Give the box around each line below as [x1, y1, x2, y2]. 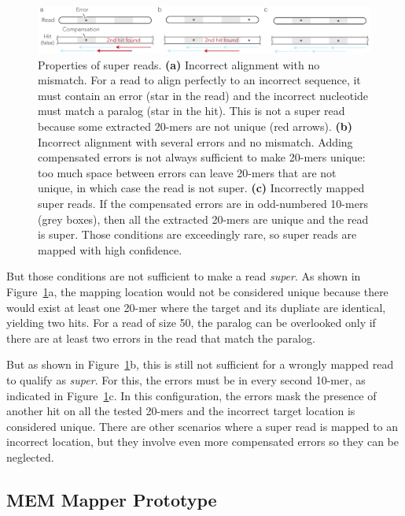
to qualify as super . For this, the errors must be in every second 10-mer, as [6, 371, 366, 388]
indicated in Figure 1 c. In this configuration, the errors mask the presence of [6, 387, 377, 403]
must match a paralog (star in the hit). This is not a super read [38, 102, 345, 119]
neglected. [6, 448, 54, 465]
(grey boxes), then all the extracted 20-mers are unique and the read [38, 210, 369, 227]
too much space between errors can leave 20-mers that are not [38, 164, 337, 180]
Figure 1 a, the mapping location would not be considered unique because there [6, 283, 388, 299]
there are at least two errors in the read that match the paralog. [6, 329, 315, 346]
